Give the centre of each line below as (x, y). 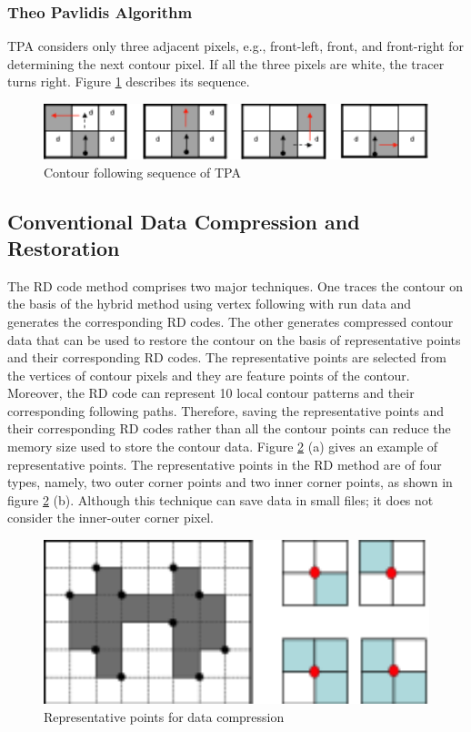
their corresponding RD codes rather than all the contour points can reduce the (229, 428)
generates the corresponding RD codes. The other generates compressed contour (230, 321)
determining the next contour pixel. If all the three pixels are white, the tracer (226, 63)
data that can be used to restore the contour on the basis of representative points (234, 339)
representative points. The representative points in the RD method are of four (225, 464)
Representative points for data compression (164, 716)
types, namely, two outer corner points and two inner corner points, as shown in (230, 482)
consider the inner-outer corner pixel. (111, 518)
